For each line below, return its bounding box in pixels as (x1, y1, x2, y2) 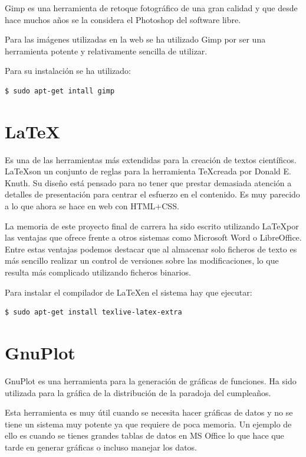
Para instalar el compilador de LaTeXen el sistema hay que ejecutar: (5, 286, 252, 298)
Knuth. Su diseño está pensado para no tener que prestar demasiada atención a (5, 176, 292, 189)
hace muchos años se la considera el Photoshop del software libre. (5, 13, 241, 25)
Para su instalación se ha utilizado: (5, 64, 131, 77)
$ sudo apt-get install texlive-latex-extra (5, 308, 182, 317)
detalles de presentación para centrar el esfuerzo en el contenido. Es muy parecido (5, 188, 300, 200)
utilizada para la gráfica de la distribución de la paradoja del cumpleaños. (5, 386, 271, 398)
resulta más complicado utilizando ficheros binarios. (5, 266, 191, 278)
